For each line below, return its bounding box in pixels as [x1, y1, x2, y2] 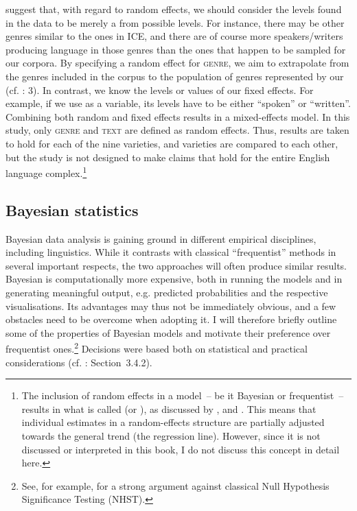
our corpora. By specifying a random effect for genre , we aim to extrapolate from [5, 56, 349, 70]
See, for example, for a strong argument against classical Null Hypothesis [21, 478, 330, 492]
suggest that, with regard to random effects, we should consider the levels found [5, 2, 342, 16]
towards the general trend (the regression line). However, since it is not [21, 428, 321, 442]
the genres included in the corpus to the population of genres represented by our [5, 69, 344, 83]
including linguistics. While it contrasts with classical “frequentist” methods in [5, 245, 336, 259]
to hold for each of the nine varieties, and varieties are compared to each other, [5, 136, 338, 150]
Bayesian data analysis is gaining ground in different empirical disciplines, [5, 231, 316, 246]
